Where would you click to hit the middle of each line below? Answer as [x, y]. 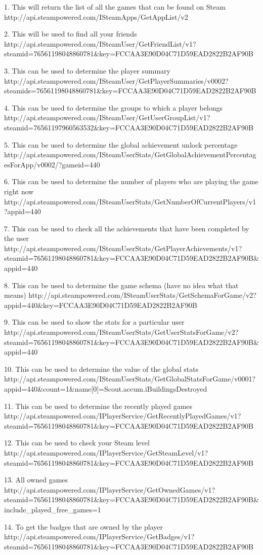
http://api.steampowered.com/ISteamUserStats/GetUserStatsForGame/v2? [121, 332]
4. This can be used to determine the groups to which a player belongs [114, 107]
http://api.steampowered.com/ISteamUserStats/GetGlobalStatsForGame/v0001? [130, 379]
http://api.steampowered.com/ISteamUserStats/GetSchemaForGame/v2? [142, 295]
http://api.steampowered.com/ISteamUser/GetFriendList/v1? [100, 43]
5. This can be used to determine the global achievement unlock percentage [121, 144]
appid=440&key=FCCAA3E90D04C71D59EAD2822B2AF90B [101, 305]
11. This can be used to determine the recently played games [98, 406]
